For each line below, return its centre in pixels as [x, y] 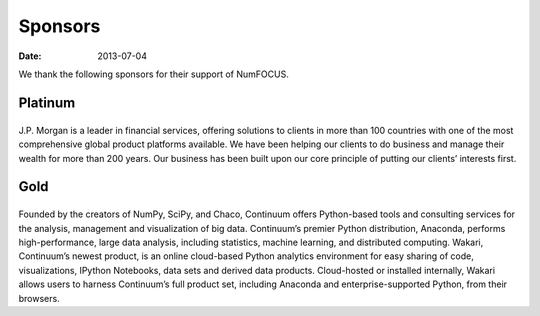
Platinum [47, 102]
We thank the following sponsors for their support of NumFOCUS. [153, 74]
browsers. [39, 298]
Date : [30, 56]
